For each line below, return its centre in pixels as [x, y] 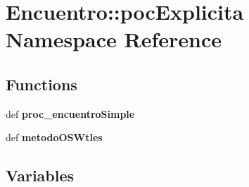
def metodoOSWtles [54, 137]
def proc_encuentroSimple [70, 113]
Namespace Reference [114, 39]
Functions [41, 84]
